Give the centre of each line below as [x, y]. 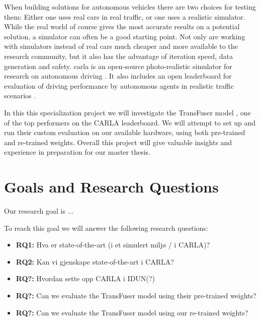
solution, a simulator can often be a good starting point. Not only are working [125, 36]
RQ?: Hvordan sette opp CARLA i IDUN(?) [85, 278]
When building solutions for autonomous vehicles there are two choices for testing [130, 7]
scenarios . [20, 95]
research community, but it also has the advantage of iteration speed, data [119, 56]
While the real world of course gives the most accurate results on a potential [122, 26]
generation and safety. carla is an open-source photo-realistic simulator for [118, 66]
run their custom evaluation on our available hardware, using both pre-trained [125, 132]
